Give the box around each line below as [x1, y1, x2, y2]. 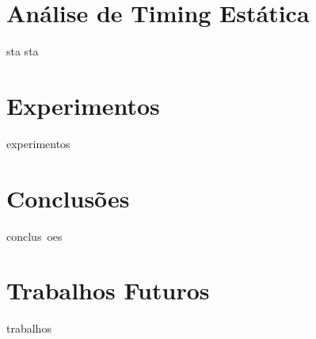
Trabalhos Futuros [6, 274, 210, 307]
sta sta [6, 43, 39, 59]
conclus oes [6, 227, 63, 244]
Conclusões [6, 181, 130, 214]
